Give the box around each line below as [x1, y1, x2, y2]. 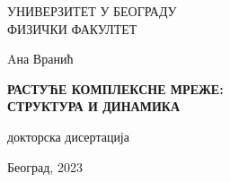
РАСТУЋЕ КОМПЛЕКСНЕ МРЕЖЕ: [7, 79, 224, 98]
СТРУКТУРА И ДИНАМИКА [7, 97, 181, 116]
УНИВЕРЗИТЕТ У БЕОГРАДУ [7, 2, 177, 20]
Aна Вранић [7, 49, 74, 68]
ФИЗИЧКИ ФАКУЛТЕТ [7, 19, 137, 38]
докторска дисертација [7, 126, 129, 145]
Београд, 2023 [7, 157, 83, 176]
